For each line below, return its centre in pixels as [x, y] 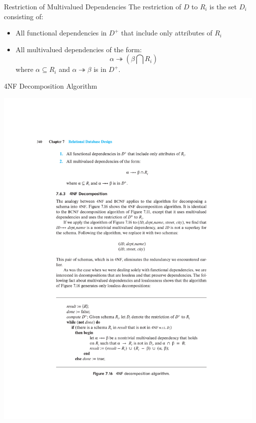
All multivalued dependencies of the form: [79, 49]
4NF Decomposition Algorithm [51, 85]
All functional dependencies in [61, 33]
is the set [223, 6]
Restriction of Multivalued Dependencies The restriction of [93, 6]
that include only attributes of [167, 33]
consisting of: [24, 16]
